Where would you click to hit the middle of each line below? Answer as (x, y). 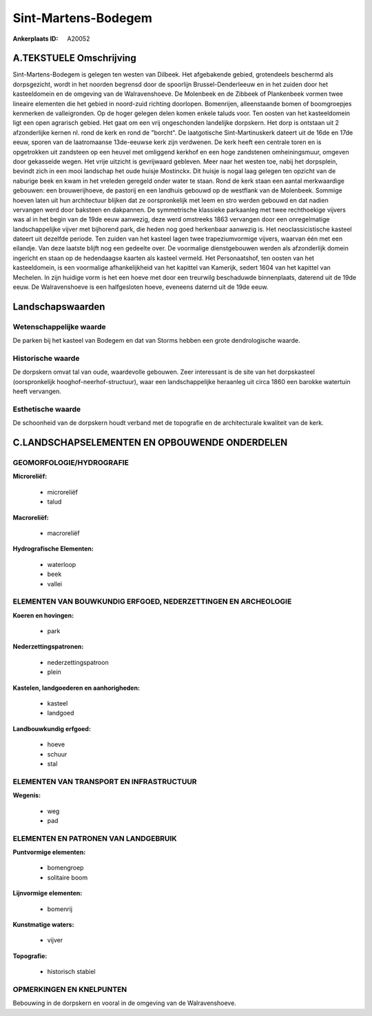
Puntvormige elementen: (49, 853)
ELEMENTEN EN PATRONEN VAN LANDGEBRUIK (95, 838)
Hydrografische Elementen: (53, 549)
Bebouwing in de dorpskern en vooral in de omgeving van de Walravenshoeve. (125, 1003)
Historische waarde (46, 358)
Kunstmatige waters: (43, 925)
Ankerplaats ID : (35, 39)
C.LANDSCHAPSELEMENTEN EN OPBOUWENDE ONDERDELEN (150, 442)
